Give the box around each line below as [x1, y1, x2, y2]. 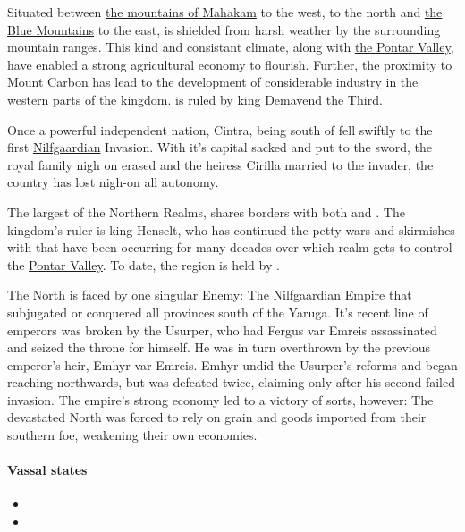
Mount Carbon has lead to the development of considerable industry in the [7, 72, 418, 91]
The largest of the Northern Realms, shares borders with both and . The [7, 202, 405, 221]
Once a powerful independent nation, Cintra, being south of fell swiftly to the [7, 120, 433, 139]
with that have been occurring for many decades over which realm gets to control [7, 238, 452, 257]
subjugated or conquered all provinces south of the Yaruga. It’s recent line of [7, 302, 428, 321]
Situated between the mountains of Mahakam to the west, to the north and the [7, 3, 443, 21]
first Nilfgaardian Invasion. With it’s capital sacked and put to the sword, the [7, 138, 433, 156]
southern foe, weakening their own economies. [7, 426, 258, 444]
